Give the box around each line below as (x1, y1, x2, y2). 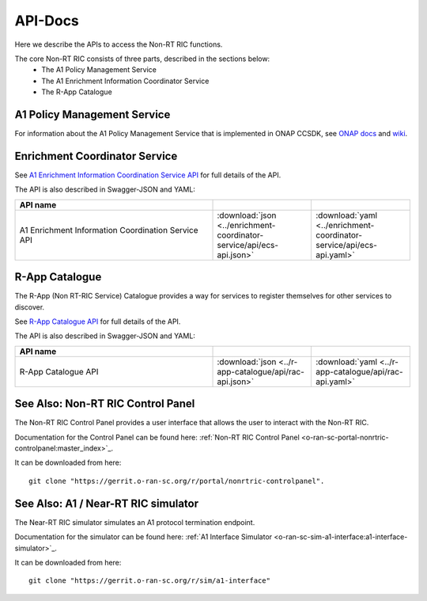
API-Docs (14, 12, 79, 29)
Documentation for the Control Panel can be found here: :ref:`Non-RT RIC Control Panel (14, 432, 300, 442)
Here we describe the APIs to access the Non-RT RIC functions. (14, 40, 223, 49)
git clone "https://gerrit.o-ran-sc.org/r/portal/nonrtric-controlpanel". (28, 476, 325, 485)
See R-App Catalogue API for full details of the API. (14, 317, 181, 326)
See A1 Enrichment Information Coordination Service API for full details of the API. (14, 170, 282, 180)
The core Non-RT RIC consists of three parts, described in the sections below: (14, 54, 270, 63)
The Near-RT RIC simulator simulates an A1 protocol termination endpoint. (14, 517, 255, 527)
